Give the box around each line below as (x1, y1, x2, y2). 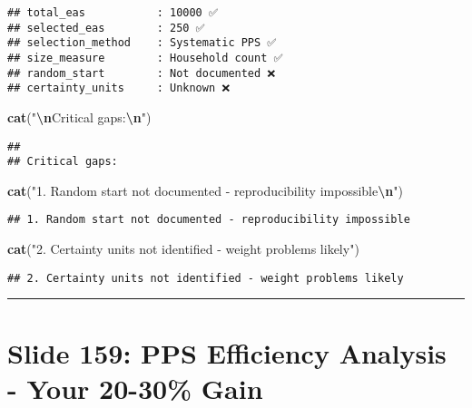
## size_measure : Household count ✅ (7, 51, 283, 64)
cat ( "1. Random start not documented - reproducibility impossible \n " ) (7, 180, 403, 199)
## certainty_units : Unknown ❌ (7, 82, 231, 95)
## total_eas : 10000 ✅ (7, 6, 218, 19)
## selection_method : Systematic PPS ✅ (7, 36, 277, 50)
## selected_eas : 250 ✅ (7, 21, 205, 34)
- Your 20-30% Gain (7, 369, 263, 406)
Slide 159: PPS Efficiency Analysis (7, 334, 447, 371)
